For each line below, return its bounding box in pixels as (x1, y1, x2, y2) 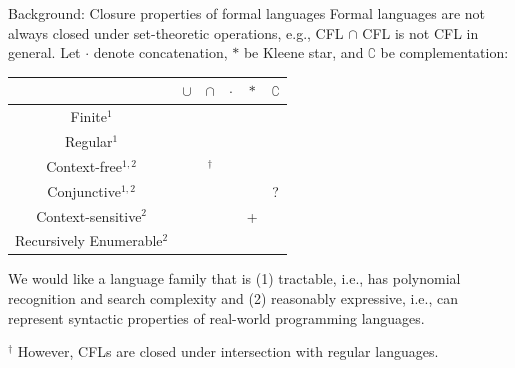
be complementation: (380, 42, 509, 63)
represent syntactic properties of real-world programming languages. (8, 307, 425, 328)
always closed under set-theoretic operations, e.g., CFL (8, 22, 344, 43)
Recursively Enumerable (15, 230, 163, 251)
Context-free (46, 155, 123, 176)
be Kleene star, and (243, 42, 364, 63)
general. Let (8, 42, 81, 63)
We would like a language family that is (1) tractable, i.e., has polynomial (8, 268, 461, 289)
